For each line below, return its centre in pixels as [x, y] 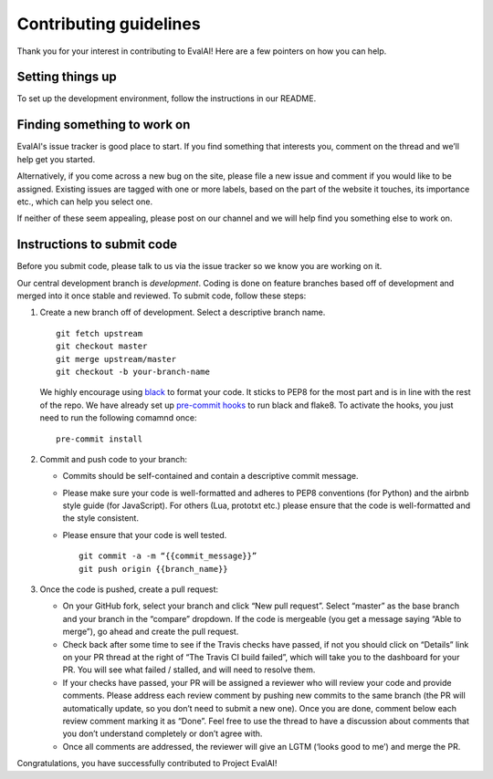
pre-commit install [100, 439]
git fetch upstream [100, 333]
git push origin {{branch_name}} [153, 569]
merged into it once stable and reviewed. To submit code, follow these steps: [162, 296]
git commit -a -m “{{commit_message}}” [168, 556]
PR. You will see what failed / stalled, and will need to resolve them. [189, 670]
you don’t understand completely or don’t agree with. [163, 733]
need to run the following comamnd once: [118, 418]
